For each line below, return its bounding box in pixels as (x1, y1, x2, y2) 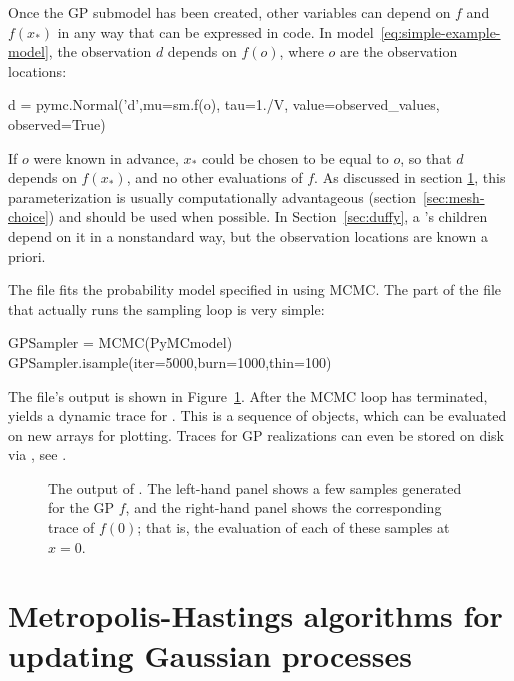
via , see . (8, 444, 67, 465)
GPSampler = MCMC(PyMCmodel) (8, 332, 233, 353)
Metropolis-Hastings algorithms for (8, 595, 503, 636)
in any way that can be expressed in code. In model (57, 21, 374, 42)
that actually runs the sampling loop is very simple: (8, 298, 325, 319)
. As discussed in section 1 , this (314, 167, 506, 188)
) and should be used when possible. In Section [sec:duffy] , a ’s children (48, 206, 488, 227)
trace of (48, 517, 95, 538)
